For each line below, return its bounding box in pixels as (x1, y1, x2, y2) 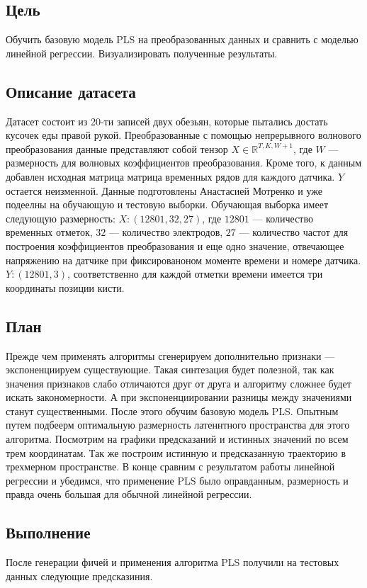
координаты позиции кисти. (6, 280, 125, 295)
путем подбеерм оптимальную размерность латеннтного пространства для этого (6, 417, 350, 432)
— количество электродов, (108, 225, 223, 239)
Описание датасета (6, 80, 136, 102)
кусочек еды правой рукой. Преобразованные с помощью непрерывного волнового (6, 128, 361, 142)
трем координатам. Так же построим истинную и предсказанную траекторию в (6, 445, 346, 460)
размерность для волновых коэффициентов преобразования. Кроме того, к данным (6, 155, 362, 170)
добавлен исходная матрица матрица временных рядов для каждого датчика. (6, 169, 335, 183)
